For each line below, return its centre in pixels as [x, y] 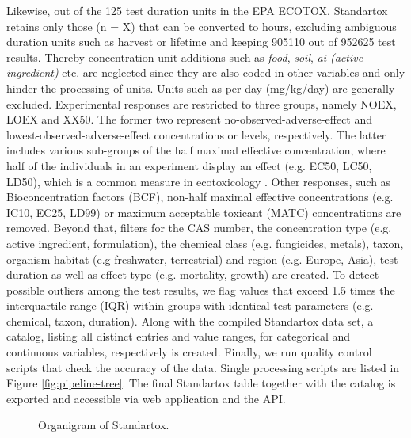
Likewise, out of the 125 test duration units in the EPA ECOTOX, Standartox [197, 10]
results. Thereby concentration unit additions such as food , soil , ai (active [185, 57]
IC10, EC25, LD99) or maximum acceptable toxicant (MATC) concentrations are [204, 212]
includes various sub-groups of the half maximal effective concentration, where [196, 150]
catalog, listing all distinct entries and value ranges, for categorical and [179, 336]
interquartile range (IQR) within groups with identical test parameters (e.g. [190, 305]
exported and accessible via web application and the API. [146, 398]
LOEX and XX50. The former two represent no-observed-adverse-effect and [190, 119]
